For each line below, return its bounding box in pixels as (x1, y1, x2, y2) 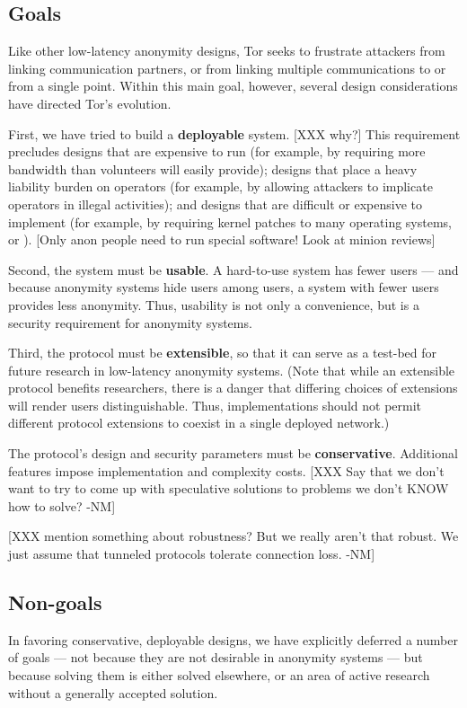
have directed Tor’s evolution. (8, 93, 172, 112)
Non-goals (8, 589, 102, 616)
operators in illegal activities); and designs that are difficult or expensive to (8, 194, 422, 213)
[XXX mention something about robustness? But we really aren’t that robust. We (8, 527, 459, 545)
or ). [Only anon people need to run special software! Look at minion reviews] (8, 230, 436, 249)
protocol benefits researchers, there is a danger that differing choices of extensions (8, 378, 458, 397)
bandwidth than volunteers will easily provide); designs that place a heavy (8, 159, 418, 178)
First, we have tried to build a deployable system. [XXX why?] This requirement (8, 124, 461, 143)
